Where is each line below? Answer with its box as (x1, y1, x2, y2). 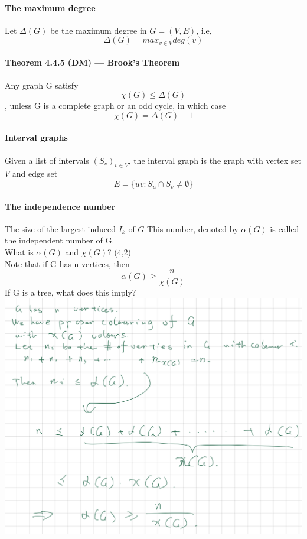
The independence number (5, 200, 116, 212)
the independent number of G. (5, 234, 115, 246)
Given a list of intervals (5, 154, 90, 166)
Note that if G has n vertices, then (5, 257, 130, 269)
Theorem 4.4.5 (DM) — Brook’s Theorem (5, 56, 180, 69)
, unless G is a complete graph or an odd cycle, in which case (5, 99, 226, 112)
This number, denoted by (147, 222, 239, 235)
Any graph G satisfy (5, 79, 79, 91)
